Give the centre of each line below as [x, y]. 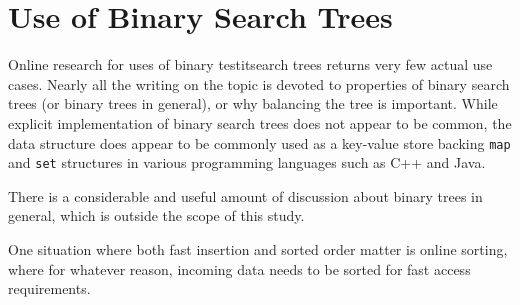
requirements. [49, 288]
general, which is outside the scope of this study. [156, 215]
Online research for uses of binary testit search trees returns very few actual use [250, 64]
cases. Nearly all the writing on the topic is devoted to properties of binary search [259, 83]
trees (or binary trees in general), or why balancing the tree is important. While [253, 103]
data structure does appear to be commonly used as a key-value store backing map [259, 142]
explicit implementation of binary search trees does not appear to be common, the [260, 122]
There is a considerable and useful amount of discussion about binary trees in [245, 195]
